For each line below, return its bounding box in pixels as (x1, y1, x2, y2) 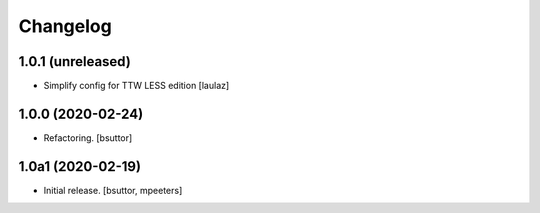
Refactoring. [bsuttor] (43, 131, 133, 144)
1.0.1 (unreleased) (18, 53, 132, 70)
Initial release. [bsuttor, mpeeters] (43, 184, 183, 196)
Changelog (18, 15, 112, 37)
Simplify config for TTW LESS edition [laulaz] (43, 80, 230, 92)
